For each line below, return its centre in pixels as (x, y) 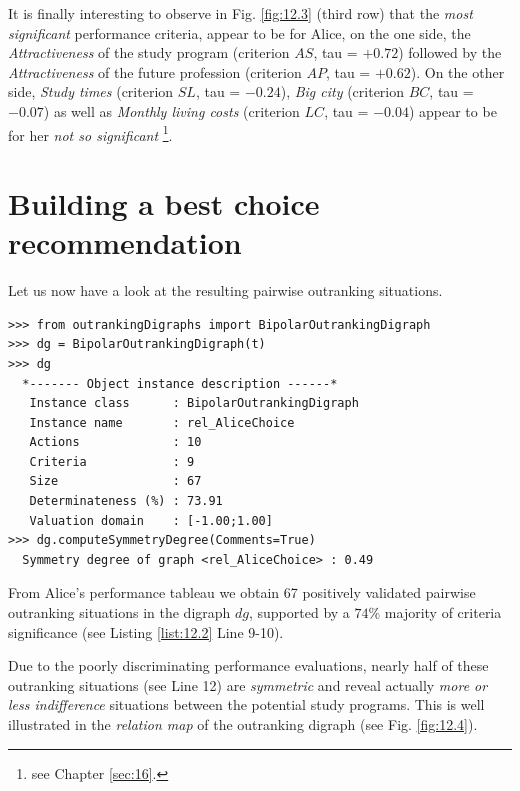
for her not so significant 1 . (90, 133)
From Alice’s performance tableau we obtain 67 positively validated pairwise (242, 592)
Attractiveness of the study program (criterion (149, 52)
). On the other (457, 71)
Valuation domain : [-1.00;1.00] (151, 520)
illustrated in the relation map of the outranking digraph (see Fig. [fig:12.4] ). (243, 724)
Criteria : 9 (112, 461)
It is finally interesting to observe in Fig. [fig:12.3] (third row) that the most (240, 13)
